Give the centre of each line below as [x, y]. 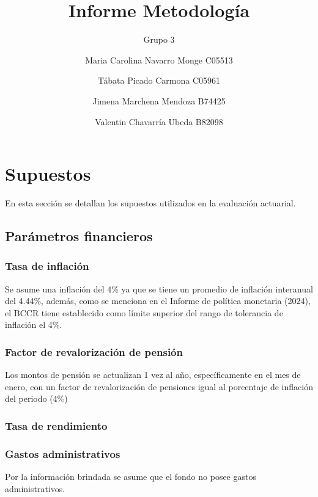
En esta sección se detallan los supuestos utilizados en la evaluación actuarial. [150, 203]
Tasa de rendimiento [56, 425]
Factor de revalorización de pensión [94, 351]
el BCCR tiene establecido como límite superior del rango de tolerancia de [144, 312]
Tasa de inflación [47, 266]
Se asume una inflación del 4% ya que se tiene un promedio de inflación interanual [159, 288]
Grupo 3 [159, 39]
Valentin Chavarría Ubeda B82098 [159, 121]
